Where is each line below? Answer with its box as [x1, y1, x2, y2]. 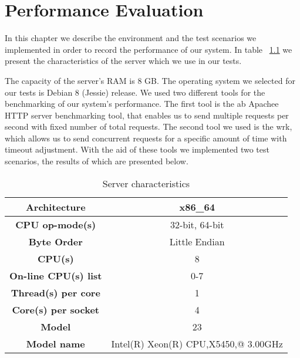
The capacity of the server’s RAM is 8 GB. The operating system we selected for [5, 74, 295, 86]
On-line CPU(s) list [9, 268, 102, 282]
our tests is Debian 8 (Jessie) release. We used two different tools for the [5, 86, 265, 98]
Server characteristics [102, 176, 190, 190]
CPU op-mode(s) [15, 217, 96, 231]
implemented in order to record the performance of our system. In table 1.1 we [5, 43, 292, 55]
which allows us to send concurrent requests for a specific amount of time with [5, 131, 287, 144]
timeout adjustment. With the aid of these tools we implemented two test [5, 143, 269, 156]
